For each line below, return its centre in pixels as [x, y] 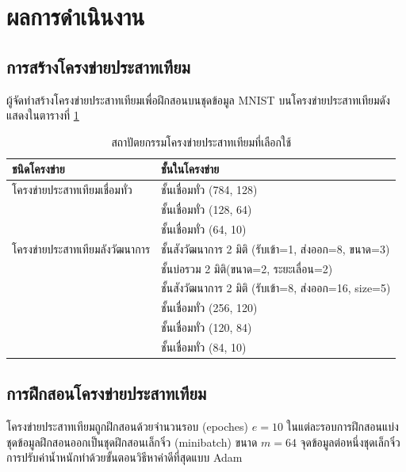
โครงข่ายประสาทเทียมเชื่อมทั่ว [72, 190]
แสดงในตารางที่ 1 [43, 115]
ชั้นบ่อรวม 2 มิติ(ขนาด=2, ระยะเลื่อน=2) [247, 268]
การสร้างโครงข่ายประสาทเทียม [98, 66]
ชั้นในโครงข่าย [190, 169]
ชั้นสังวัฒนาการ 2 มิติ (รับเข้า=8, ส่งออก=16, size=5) [276, 288]
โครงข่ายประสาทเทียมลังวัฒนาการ [81, 248]
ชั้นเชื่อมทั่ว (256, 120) [209, 308]
